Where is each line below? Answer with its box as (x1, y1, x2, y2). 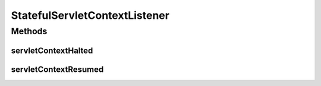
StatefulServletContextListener (11, 9, 169, 22)
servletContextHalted (11, 45, 93, 55)
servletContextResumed (11, 64, 104, 74)
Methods (11, 26, 48, 37)
